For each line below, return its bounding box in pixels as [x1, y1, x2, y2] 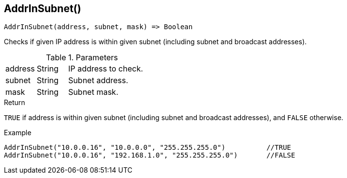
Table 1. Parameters [46, 53, 118, 63]
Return [4, 98, 25, 107]
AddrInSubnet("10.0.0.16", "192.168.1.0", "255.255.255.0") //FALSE [4, 151, 295, 160]
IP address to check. [68, 64, 143, 74]
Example [4, 128, 32, 137]
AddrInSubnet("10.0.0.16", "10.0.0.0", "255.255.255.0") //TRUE [4, 143, 292, 152]
